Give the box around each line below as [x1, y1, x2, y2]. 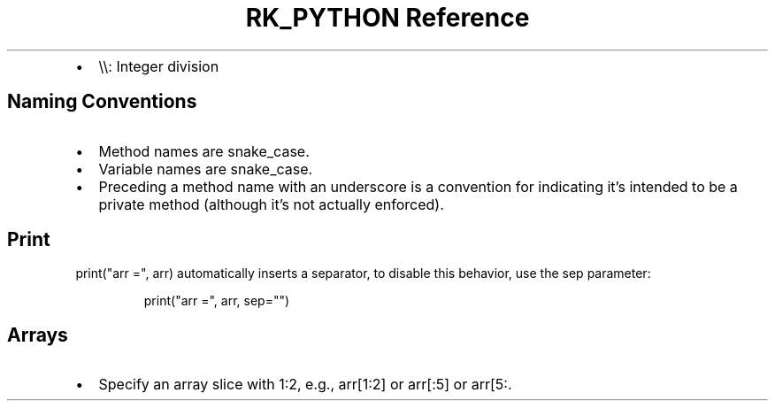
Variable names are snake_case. [98, 159, 313, 178]
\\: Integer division [98, 57, 219, 75]
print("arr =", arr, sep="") [143, 293, 290, 309]
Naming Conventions [7, 90, 197, 113]
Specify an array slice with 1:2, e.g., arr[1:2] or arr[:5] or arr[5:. [98, 375, 512, 394]
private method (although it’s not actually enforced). [98, 195, 444, 213]
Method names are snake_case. [98, 142, 310, 160]
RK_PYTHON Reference [245, 3, 530, 33]
